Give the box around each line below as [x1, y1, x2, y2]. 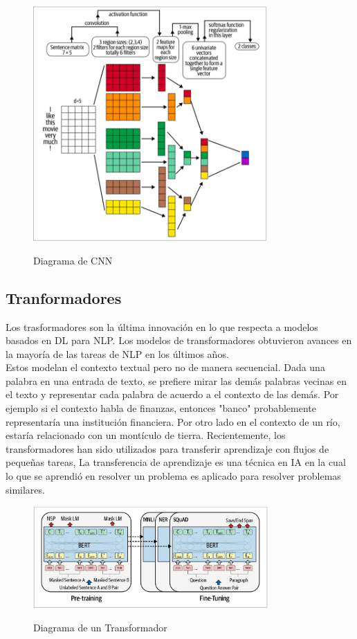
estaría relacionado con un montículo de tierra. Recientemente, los [6, 428, 286, 442]
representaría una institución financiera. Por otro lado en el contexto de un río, [6, 414, 340, 429]
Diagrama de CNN [33, 253, 113, 267]
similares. [6, 482, 45, 496]
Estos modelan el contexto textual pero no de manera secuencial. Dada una [6, 360, 325, 375]
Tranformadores [6, 287, 122, 308]
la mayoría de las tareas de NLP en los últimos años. [6, 346, 229, 361]
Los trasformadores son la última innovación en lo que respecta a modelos [6, 319, 318, 334]
